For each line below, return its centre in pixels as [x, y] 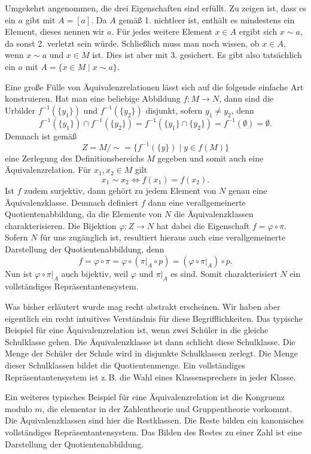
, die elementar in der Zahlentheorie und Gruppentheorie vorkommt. [167, 408]
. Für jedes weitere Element [162, 31]
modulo [19, 408]
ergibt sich [258, 31]
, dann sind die [246, 98]
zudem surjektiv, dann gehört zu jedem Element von [120, 191]
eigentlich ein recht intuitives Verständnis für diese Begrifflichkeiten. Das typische [154, 318]
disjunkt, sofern [174, 110]
